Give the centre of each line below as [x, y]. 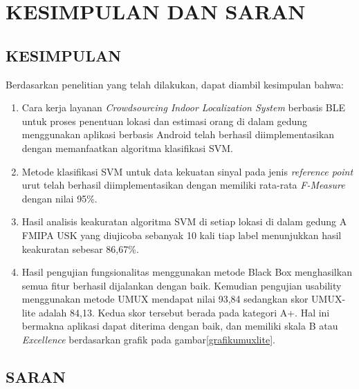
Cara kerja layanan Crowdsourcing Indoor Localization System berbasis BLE [184, 107]
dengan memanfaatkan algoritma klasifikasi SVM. [127, 148]
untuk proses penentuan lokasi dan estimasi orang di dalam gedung [165, 121]
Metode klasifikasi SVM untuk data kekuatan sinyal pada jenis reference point [187, 171]
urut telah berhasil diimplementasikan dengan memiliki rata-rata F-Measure [183, 185]
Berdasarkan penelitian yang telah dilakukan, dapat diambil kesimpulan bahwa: [175, 84]
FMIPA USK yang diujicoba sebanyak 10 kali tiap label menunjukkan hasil [182, 235]
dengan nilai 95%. [59, 198]
